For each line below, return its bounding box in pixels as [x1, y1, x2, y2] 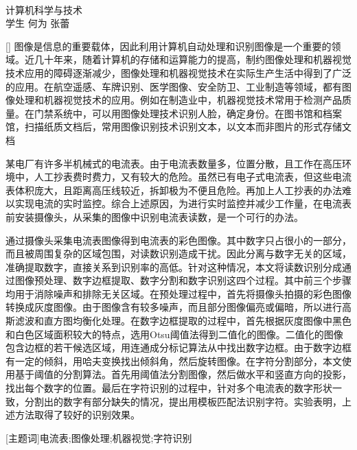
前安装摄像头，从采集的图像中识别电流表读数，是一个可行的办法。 [5, 209, 303, 224]
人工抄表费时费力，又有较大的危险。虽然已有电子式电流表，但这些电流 [34, 169, 352, 184]
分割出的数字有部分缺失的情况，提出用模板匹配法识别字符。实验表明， [24, 394, 342, 408]
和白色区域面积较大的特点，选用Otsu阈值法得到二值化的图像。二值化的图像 [5, 327, 343, 341]
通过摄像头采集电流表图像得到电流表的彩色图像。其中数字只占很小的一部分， [5, 233, 352, 247]
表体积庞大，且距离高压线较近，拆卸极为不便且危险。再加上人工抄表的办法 [5, 182, 342, 197]
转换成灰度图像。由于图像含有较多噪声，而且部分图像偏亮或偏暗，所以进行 [5, 300, 342, 314]
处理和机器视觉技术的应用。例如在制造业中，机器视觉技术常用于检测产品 [14, 93, 342, 107]
